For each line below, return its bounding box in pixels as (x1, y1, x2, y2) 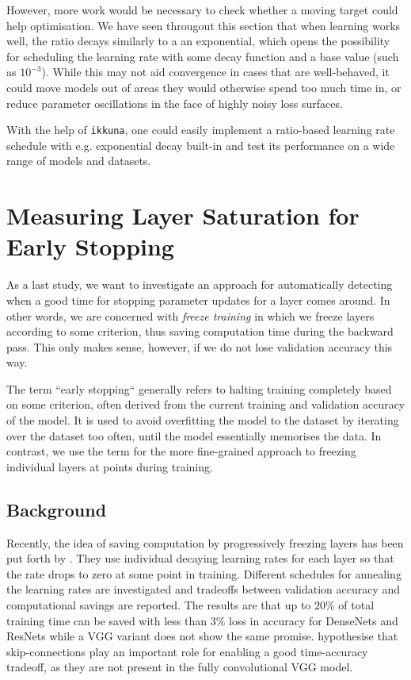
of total (338, 597, 375, 613)
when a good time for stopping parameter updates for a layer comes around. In (6, 291, 390, 308)
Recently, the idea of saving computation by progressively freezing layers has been (6, 534, 404, 551)
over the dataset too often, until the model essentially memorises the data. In (6, 427, 382, 444)
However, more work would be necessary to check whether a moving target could (6, 2, 398, 17)
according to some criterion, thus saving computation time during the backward (6, 323, 394, 340)
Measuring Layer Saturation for (6, 199, 360, 232)
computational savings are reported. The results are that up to (6, 597, 311, 613)
